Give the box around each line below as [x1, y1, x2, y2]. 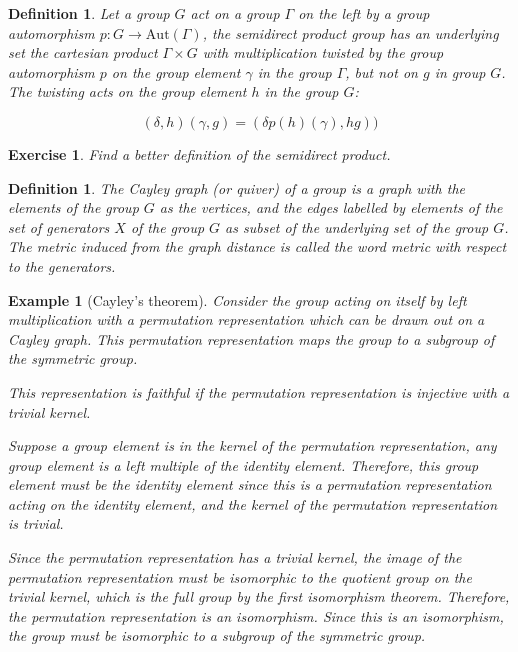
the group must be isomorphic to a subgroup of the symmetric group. [8, 625, 426, 646]
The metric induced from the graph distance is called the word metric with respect [8, 236, 507, 257]
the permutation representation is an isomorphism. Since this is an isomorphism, [8, 605, 504, 626]
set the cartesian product [8, 42, 158, 63]
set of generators [8, 216, 110, 237]
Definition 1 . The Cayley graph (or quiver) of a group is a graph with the [8, 177, 465, 198]
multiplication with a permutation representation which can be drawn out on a [8, 309, 485, 330]
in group [434, 61, 486, 82]
